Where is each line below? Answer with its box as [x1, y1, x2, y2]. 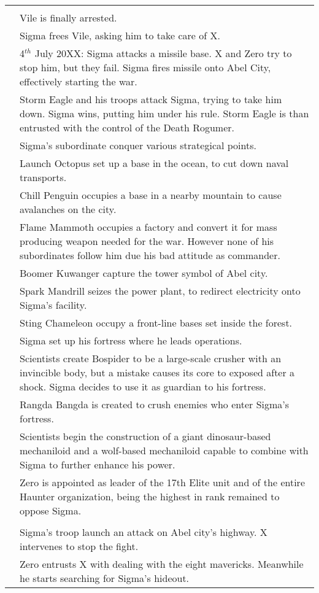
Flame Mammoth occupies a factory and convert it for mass [20, 220, 277, 234]
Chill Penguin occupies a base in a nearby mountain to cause [20, 188, 282, 202]
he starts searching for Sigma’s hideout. [20, 571, 190, 585]
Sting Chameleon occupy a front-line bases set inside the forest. [20, 316, 293, 330]
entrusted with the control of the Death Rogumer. [20, 120, 235, 134]
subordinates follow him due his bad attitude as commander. [20, 248, 280, 262]
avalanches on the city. [20, 202, 117, 216]
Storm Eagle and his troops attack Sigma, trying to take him [20, 92, 282, 106]
